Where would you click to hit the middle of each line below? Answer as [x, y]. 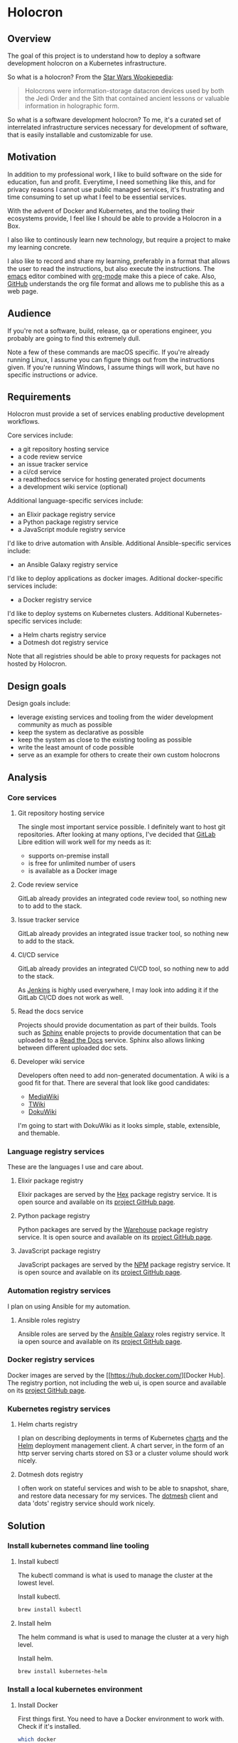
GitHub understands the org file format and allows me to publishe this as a [116, 283]
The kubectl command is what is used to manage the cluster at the [115, 1575]
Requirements [39, 397]
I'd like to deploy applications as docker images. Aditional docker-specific [115, 579]
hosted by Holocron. [37, 664]
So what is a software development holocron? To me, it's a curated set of [114, 119]
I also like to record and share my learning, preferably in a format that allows [119, 261]
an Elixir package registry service [66, 515]
